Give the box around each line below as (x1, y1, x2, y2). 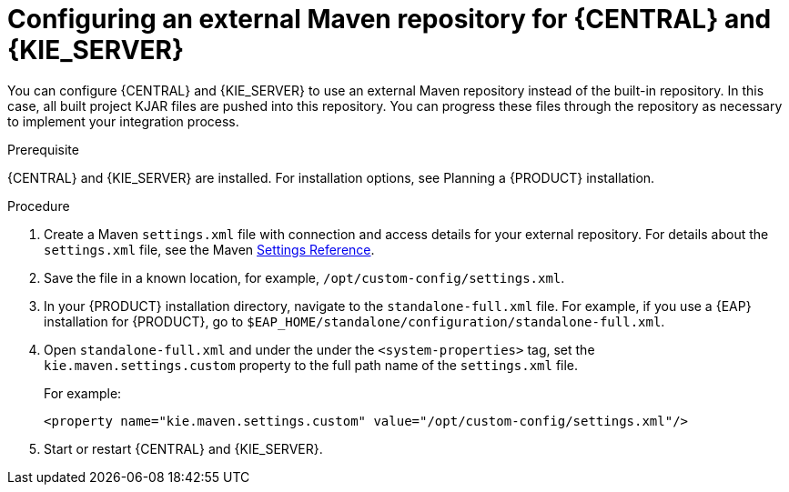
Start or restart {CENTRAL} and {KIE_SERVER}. (44, 440, 323, 457)
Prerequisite (7, 141, 79, 157)
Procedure (7, 197, 70, 214)
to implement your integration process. (7, 113, 239, 129)
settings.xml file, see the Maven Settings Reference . (44, 241, 375, 257)
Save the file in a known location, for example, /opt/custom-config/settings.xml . (44, 269, 565, 286)
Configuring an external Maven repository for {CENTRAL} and (7, 4, 772, 35)
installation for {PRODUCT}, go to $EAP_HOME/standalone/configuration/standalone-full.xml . (44, 313, 665, 329)
